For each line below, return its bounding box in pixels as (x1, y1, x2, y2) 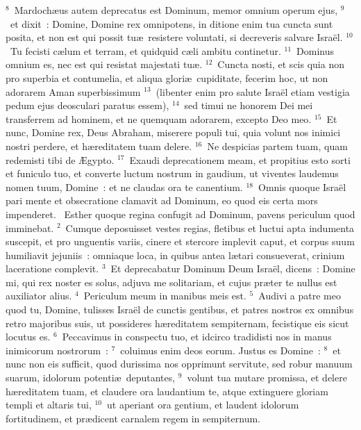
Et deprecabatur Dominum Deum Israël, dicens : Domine (110, 261, 355, 276)
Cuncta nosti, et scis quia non (217, 57, 344, 72)
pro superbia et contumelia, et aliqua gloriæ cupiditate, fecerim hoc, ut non (6, 70, 328, 85)
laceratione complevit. (6, 261, 99, 276)
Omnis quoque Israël (258, 179, 346, 194)
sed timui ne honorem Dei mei (184, 98, 313, 113)
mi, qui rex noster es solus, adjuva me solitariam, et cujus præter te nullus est (6, 274, 337, 289)
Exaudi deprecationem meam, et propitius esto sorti (129, 152, 351, 167)
